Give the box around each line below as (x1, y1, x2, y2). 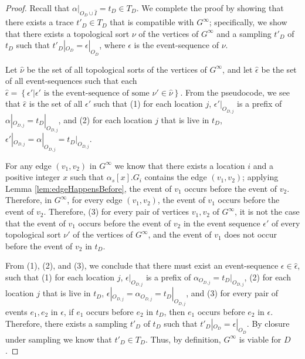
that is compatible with (110, 16, 194, 28)
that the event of (5, 216, 66, 229)
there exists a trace (5, 16, 74, 28)
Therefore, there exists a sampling (5, 317, 127, 329)
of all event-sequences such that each (5, 74, 137, 87)
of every (272, 216, 300, 229)
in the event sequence (183, 216, 260, 229)
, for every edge (67, 194, 123, 206)
